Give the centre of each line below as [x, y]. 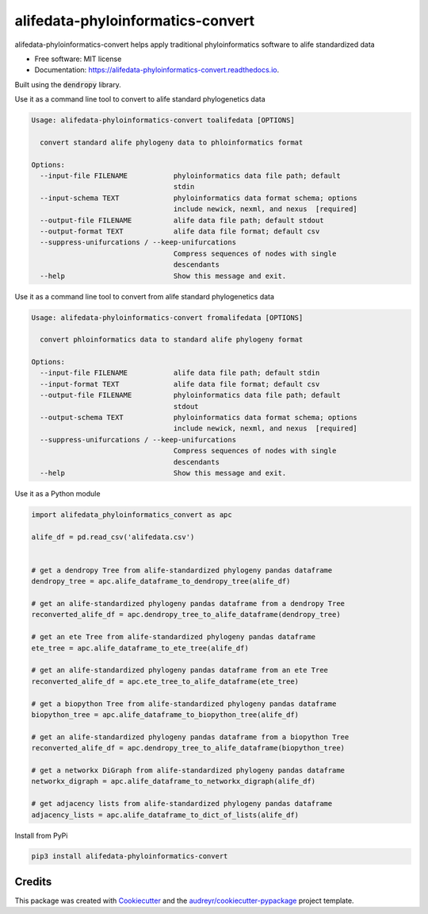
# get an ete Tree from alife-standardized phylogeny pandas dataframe [174, 637]
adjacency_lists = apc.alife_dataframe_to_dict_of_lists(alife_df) [165, 815]
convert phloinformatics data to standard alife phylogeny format [172, 340]
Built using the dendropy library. [68, 84]
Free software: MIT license [78, 59]
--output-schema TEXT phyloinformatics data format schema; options [199, 418]
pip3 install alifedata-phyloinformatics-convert [130, 856]
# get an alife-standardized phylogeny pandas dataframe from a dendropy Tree [188, 604]
